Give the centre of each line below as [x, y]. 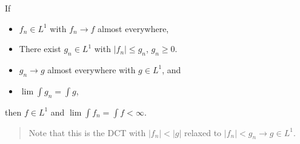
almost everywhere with [92, 69]
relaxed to [203, 132]
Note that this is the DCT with [87, 132]
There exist [40, 49]
